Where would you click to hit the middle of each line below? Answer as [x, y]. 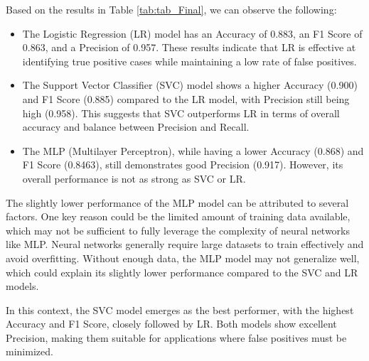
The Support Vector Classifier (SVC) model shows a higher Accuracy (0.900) [190, 85]
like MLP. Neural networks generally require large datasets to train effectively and [185, 244]
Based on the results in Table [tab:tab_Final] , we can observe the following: [171, 9]
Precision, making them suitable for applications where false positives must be [176, 337]
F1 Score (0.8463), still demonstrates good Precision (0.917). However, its [183, 165]
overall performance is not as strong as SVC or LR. [134, 178]
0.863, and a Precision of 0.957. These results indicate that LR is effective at [189, 47]
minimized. [30, 351]
